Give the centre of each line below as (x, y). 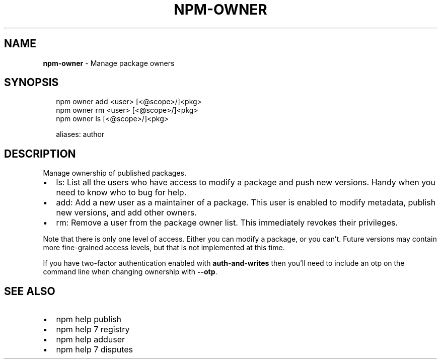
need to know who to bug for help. (121, 193)
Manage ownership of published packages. (115, 173)
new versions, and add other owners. (126, 213)
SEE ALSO (30, 291)
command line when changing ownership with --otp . (130, 272)
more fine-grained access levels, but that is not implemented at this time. (164, 248)
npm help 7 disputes (95, 350)
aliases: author (80, 134)
